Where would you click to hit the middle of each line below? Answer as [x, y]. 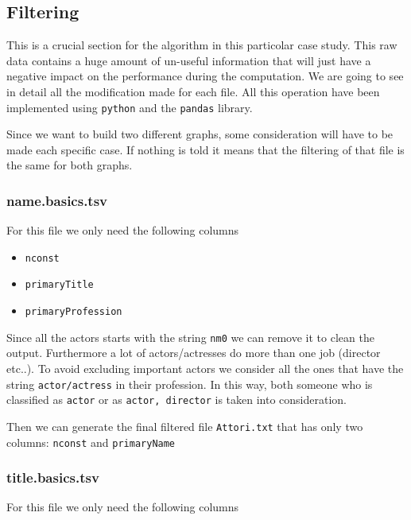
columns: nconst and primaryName [91, 442]
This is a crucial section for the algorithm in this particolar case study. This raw [202, 45]
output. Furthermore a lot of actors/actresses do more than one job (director [194, 353]
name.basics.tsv [57, 200]
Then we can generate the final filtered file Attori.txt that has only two [185, 426]
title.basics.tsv [53, 477]
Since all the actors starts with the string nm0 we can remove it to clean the [190, 337]
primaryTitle [59, 285]
